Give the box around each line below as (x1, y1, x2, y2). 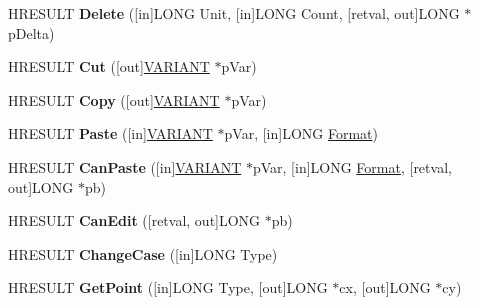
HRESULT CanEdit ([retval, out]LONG (8, 210, 261, 231)
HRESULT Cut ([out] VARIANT (8, 56, 210, 77)
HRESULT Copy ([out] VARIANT (8, 89, 220, 110)
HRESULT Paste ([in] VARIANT (8, 123, 213, 144)
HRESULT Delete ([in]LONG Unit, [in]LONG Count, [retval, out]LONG (8, 3, 460, 23)
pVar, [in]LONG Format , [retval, (252, 156, 452, 177)
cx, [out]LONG (339, 277, 431, 298)
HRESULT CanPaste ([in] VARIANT (8, 156, 242, 177)
